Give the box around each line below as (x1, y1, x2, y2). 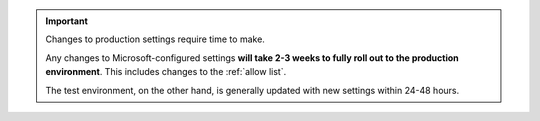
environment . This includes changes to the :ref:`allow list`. (45, 66, 287, 78)
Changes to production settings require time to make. (45, 33, 265, 45)
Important (45, 15, 89, 27)
